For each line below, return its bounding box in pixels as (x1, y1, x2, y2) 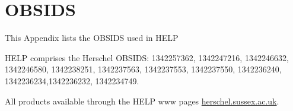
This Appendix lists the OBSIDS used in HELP (5, 31, 179, 44)
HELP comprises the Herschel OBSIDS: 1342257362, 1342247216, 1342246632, (5, 51, 289, 64)
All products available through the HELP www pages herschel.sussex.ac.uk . (5, 94, 279, 107)
